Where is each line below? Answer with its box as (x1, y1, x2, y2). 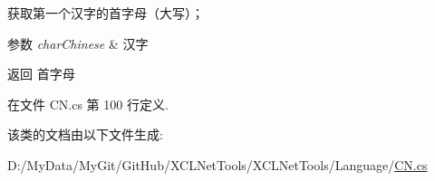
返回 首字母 (7, 64, 75, 83)
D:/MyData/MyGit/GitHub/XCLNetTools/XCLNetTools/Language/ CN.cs (7, 155, 428, 174)
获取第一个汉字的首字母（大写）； (7, 4, 204, 22)
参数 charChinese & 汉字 (7, 33, 149, 52)
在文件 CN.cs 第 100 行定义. (7, 94, 169, 113)
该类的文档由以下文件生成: (7, 125, 163, 144)
